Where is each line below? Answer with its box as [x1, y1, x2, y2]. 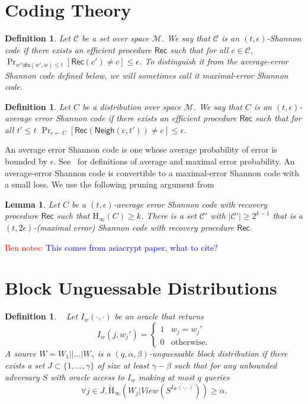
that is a [272, 209, 303, 222]
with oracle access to [50, 370, 125, 383]
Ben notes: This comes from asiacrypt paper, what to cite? [5, 241, 218, 253]
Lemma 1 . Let [5, 198, 60, 210]
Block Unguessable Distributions [5, 276, 277, 300]
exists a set [5, 359, 45, 371]
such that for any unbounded [174, 359, 277, 371]
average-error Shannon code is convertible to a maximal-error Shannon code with [5, 166, 300, 179]
